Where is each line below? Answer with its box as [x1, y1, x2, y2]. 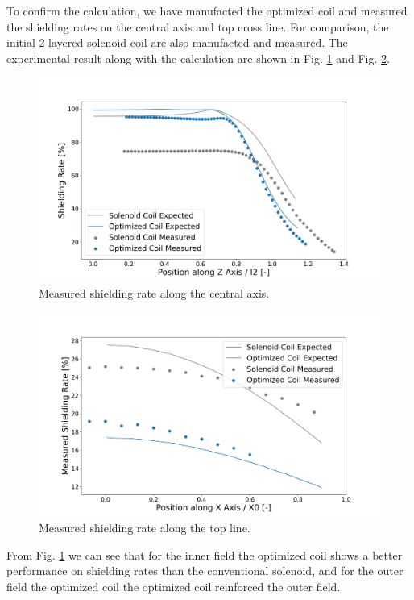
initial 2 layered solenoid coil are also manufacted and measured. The [6, 34, 348, 51]
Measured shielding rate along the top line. [39, 519, 250, 536]
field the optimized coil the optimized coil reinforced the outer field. [6, 577, 341, 594]
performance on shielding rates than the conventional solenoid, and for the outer [6, 562, 404, 579]
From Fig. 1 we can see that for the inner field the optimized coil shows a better [6, 546, 403, 563]
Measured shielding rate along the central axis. [39, 284, 270, 301]
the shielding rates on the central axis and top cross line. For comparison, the [6, 18, 389, 35]
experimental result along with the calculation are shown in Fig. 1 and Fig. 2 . [6, 49, 390, 66]
